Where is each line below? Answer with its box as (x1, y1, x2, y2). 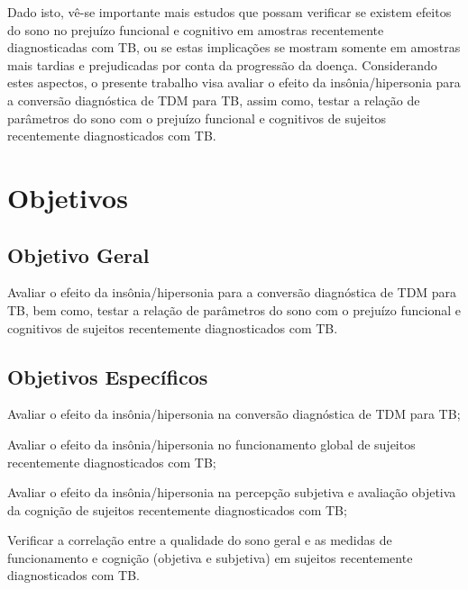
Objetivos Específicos (7, 362, 208, 390)
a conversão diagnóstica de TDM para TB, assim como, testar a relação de (7, 90, 420, 109)
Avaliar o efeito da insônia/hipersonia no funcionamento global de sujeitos (7, 434, 416, 453)
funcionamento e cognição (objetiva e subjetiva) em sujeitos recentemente (7, 548, 413, 567)
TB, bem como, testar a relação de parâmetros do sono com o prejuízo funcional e (7, 300, 462, 319)
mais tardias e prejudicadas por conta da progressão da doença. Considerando (7, 55, 437, 74)
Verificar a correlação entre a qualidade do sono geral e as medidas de (7, 531, 392, 549)
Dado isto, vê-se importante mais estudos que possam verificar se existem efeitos (7, 3, 452, 21)
